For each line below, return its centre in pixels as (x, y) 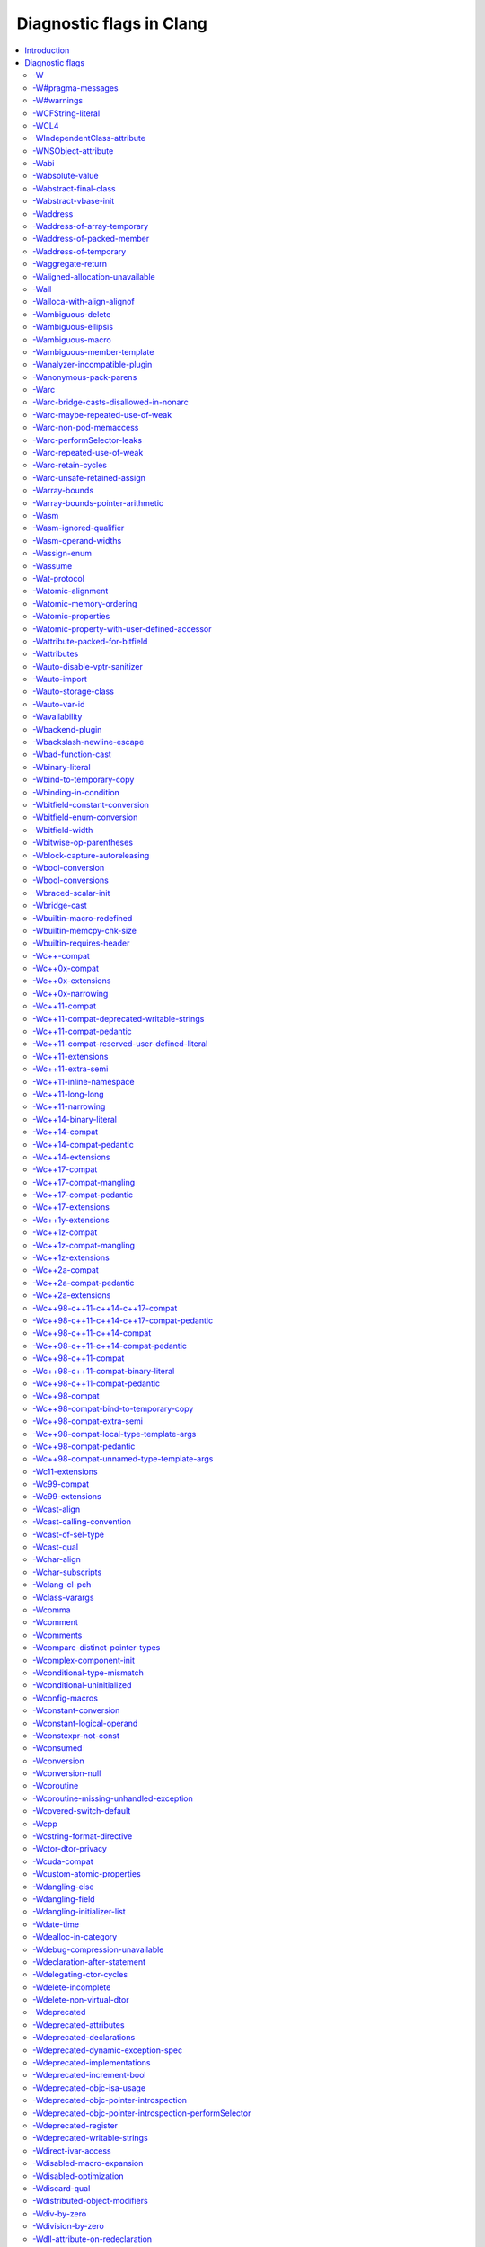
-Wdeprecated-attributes (79, 2025)
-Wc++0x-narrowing (71, 993)
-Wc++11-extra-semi (71, 1069)
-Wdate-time (56, 1924)
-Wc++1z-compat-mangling (84, 1245)
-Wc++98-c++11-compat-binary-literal (104, 1371)
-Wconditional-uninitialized (82, 1685)
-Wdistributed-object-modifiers (90, 2201)
